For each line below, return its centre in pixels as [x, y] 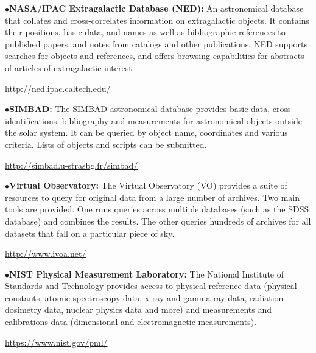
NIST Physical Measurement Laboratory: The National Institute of [147, 274]
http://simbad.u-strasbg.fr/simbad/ [72, 165]
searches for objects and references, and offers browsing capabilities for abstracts [155, 56]
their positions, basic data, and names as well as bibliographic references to [145, 32]
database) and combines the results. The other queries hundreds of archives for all [158, 221]
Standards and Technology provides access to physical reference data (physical [151, 286]
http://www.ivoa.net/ [46, 253]
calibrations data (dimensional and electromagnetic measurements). [131, 322]
